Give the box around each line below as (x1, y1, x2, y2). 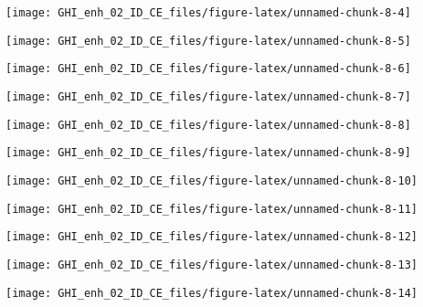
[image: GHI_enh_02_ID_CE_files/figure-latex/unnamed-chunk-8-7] (5, 90, 411, 103)
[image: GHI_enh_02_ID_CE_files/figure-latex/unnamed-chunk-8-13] (5, 258, 418, 271)
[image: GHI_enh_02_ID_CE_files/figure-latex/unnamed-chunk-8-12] (5, 230, 418, 244)
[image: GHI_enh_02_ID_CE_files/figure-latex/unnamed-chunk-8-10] (5, 174, 418, 187)
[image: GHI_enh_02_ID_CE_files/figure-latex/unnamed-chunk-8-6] (5, 62, 411, 76)
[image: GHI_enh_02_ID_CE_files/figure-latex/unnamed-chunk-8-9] (5, 146, 411, 160)
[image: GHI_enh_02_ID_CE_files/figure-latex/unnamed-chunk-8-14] (5, 286, 418, 300)
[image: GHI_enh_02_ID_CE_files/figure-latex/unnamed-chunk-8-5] (5, 34, 411, 48)
